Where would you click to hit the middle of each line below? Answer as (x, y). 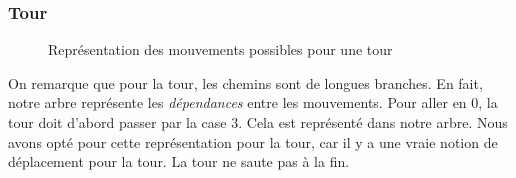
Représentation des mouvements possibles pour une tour (220, 49)
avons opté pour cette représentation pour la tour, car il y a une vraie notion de (253, 141)
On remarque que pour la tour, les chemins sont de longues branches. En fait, (245, 82)
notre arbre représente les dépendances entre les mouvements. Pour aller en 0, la (253, 102)
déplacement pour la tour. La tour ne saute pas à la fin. (179, 161)
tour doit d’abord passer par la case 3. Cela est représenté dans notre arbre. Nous (258, 122)
